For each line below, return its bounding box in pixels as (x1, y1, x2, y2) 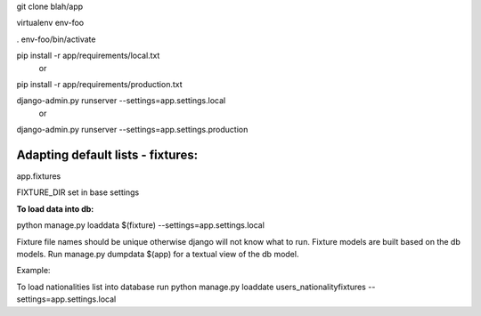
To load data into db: (16, 203, 94, 214)
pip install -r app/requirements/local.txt (16, 50, 160, 61)
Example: (16, 265, 51, 276)
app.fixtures (16, 171, 61, 182)
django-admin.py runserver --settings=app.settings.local (16, 95, 226, 106)
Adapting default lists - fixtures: (16, 147, 199, 162)
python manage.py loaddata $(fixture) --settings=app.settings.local (16, 220, 265, 231)
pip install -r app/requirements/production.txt (16, 78, 183, 89)
